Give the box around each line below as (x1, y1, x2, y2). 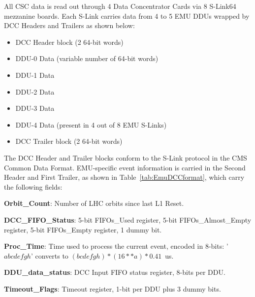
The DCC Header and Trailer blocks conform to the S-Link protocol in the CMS (4, 152, 247, 163)
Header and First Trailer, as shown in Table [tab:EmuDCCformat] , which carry (4, 172, 245, 182)
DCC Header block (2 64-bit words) (15, 36, 124, 47)
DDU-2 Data (15, 86, 55, 97)
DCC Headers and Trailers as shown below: (4, 20, 135, 31)
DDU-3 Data (15, 103, 55, 113)
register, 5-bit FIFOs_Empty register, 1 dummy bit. (4, 224, 162, 234)
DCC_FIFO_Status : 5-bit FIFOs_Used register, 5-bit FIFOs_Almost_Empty (4, 214, 252, 225)
